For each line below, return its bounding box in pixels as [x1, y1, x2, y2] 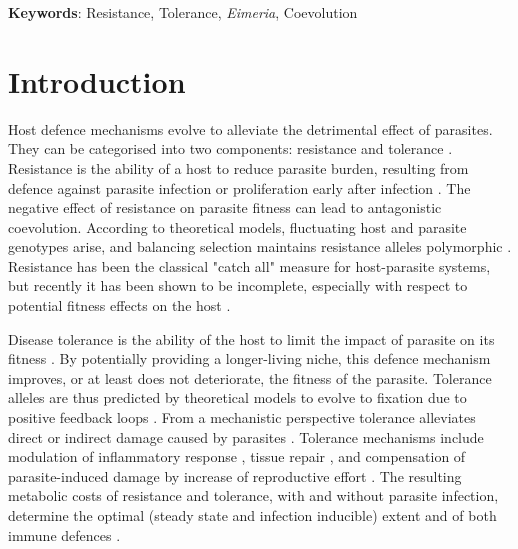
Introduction [8, 60, 186, 101]
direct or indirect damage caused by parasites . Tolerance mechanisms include [8, 426, 484, 447]
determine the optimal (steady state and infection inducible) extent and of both [8, 505, 497, 525]
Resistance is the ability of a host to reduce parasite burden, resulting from [8, 157, 469, 178]
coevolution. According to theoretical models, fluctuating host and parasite [8, 216, 467, 237]
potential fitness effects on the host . [8, 295, 231, 316]
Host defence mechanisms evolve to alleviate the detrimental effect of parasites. [8, 118, 493, 139]
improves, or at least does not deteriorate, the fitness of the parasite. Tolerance [8, 367, 492, 388]
